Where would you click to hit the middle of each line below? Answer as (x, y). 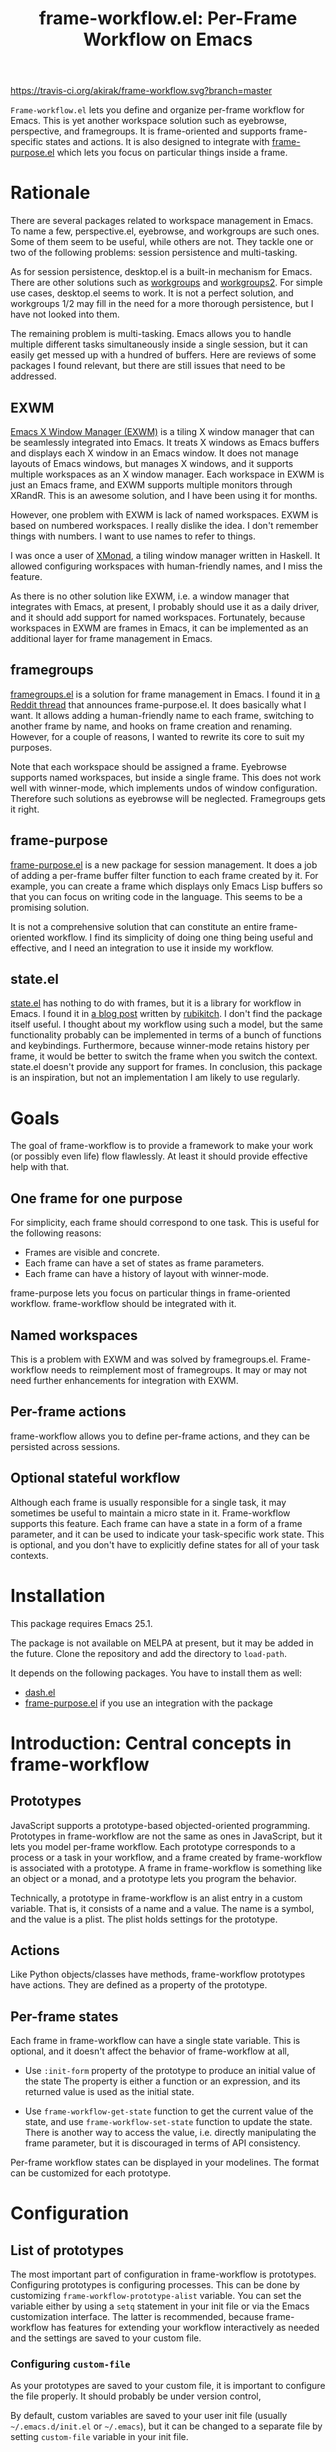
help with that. (40, 1167)
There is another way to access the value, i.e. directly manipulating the (170, 2133)
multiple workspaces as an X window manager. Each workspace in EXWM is (167, 474)
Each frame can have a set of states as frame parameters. (144, 1263)
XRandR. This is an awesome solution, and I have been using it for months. (164, 495)
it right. (25, 809)
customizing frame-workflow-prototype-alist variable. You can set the (156, 2296)
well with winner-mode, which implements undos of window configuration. (164, 788)
